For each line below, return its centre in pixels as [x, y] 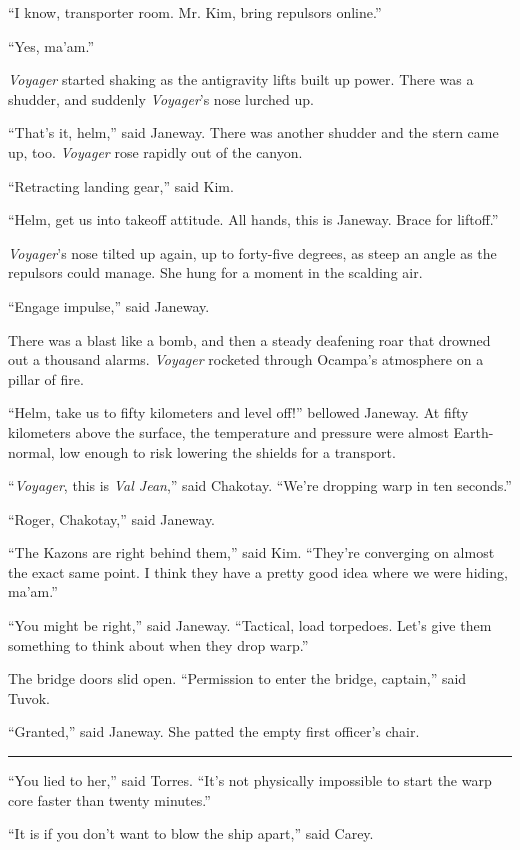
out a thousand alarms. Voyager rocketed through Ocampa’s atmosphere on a [246, 359]
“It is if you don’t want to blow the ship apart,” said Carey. [191, 833]
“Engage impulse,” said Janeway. [109, 305]
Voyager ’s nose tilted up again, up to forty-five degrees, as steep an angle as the [252, 252]
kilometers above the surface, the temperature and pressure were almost [228, 431]
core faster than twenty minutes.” [109, 799]
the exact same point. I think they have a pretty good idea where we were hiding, [258, 571]
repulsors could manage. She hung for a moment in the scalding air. [215, 272]
